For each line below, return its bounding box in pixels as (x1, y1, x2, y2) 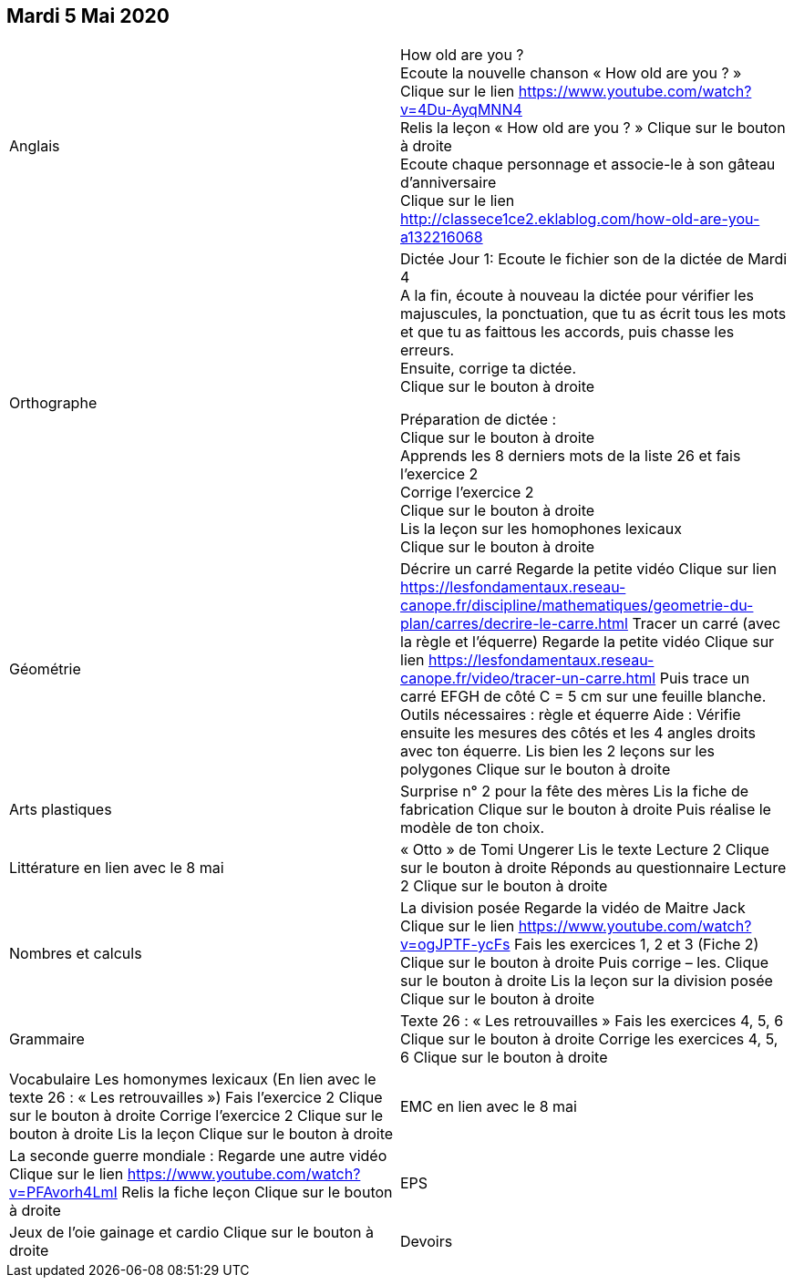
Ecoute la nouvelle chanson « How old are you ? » (400, 64, 742, 83)
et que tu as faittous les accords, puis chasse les (400, 323, 735, 342)
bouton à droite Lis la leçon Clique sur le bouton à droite (9, 1125, 394, 1144)
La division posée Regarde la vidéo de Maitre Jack (400, 899, 746, 918)
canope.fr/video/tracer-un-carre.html (400, 669, 656, 688)
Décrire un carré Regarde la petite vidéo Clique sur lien (400, 560, 777, 579)
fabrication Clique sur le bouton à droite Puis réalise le (400, 800, 771, 819)
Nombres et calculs (9, 944, 142, 963)
